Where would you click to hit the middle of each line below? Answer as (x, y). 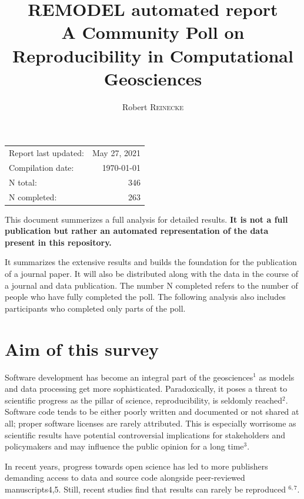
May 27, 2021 (116, 153)
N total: (23, 182)
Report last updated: (46, 153)
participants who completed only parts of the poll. (95, 308)
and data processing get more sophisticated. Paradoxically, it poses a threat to (146, 389)
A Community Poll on (153, 32)
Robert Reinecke (153, 106)
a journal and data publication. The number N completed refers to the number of (151, 285)
